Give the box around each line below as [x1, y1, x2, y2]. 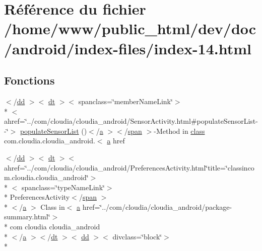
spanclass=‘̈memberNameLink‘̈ [78, 96, 173, 106]
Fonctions [4, 72, 55, 88]
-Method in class [154, 125, 205, 136]
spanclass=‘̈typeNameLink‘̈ [21, 182, 105, 192]
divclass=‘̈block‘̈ [112, 231, 162, 241]
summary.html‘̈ [4, 211, 50, 222]
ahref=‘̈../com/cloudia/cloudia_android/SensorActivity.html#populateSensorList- [4, 116, 258, 126]
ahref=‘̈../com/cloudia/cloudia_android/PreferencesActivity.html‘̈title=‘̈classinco [4, 162, 254, 173]
